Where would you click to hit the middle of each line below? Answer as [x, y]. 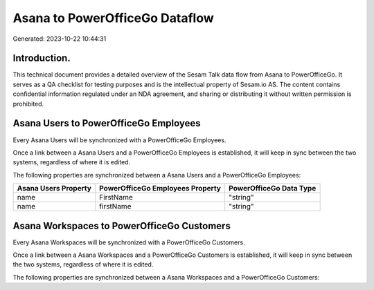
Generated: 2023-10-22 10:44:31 [60, 39]
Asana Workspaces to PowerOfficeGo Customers [122, 225]
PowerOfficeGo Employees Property [160, 188]
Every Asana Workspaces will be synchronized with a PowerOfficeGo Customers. [129, 242]
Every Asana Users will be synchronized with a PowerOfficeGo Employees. [119, 140]
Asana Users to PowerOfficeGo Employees [107, 123]
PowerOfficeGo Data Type [273, 188]
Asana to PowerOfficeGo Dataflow [113, 18]
